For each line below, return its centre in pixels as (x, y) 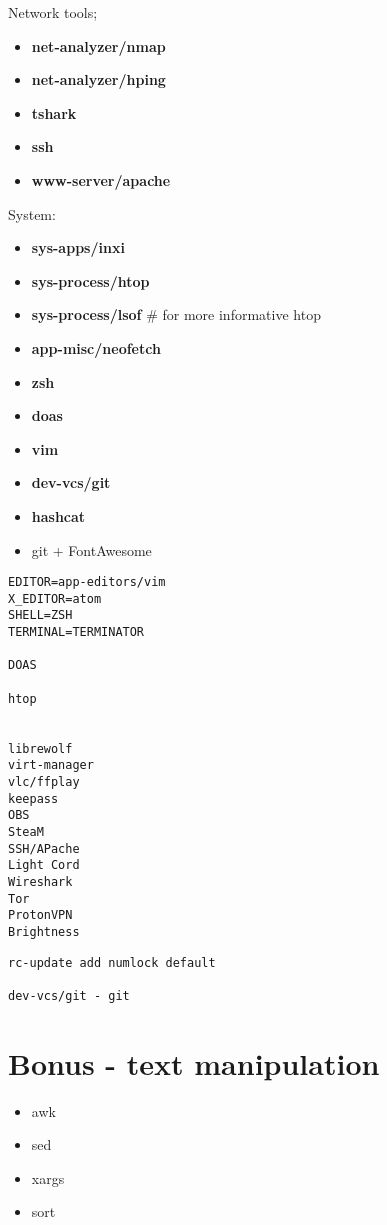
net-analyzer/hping (98, 79)
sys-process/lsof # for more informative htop (176, 314)
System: (32, 213)
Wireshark (40, 881)
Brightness (44, 931)
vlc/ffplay (44, 781)
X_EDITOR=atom (55, 598)
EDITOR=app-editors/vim (87, 582)
